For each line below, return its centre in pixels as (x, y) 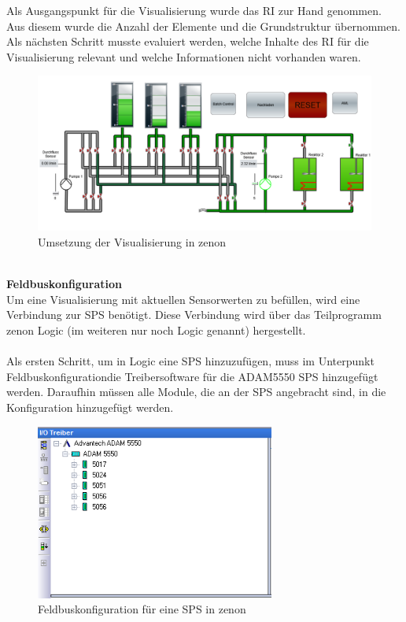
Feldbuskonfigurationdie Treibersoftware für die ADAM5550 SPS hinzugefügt (192, 376)
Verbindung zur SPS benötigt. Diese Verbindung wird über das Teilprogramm (194, 315)
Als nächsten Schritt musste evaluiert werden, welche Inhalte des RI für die (188, 41)
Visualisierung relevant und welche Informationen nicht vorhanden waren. (184, 56)
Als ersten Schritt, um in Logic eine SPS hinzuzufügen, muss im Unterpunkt (190, 361)
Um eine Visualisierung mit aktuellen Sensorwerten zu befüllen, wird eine (183, 299)
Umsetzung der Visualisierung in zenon (132, 242)
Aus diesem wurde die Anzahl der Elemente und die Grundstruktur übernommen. (203, 26)
